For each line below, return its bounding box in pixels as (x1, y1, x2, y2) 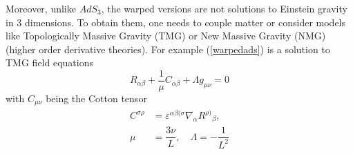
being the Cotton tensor (46, 91, 147, 106)
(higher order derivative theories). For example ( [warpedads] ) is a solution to (6, 41, 330, 56)
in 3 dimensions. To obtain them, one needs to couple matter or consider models (6, 15, 346, 29)
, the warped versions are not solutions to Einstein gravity (101, 1, 347, 15)
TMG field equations (6, 55, 93, 70)
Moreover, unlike (6, 1, 76, 15)
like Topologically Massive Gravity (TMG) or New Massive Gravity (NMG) (6, 28, 326, 43)
